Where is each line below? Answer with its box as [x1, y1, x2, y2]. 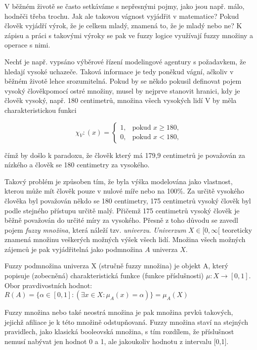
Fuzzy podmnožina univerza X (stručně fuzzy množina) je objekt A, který [4, 260, 228, 271]
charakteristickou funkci [4, 104, 77, 115]
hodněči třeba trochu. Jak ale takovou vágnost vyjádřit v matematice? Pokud [4, 10, 239, 21]
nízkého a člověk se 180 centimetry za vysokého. [4, 159, 150, 170]
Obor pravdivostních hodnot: [4, 280, 92, 290]
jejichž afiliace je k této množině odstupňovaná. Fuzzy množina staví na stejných [4, 316, 249, 327]
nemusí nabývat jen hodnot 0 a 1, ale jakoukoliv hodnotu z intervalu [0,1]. [4, 336, 229, 347]
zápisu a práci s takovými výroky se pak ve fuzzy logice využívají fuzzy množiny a [4, 30, 254, 40]
